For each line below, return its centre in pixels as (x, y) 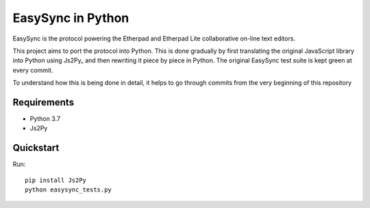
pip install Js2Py (56, 180)
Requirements (44, 102)
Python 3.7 (45, 119)
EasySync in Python (71, 18)
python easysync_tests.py (69, 190)
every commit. (33, 70)
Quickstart (36, 148)
